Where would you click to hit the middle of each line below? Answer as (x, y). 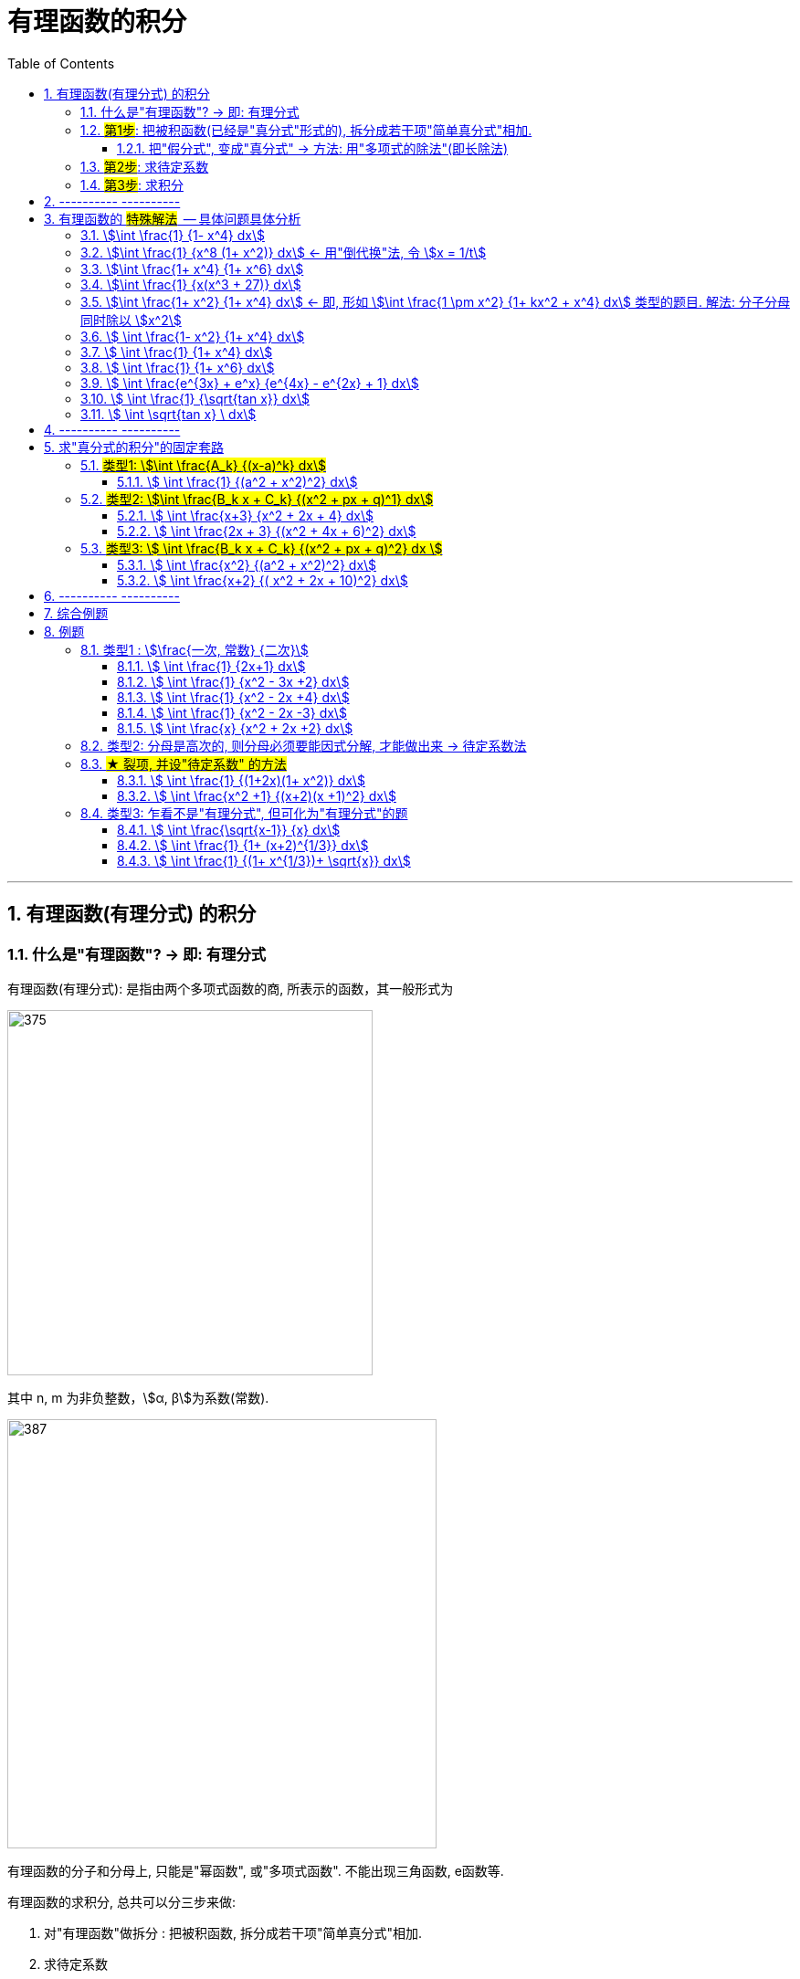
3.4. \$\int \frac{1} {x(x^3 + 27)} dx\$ (191, 284)
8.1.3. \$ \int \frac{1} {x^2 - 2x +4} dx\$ (233, 697)
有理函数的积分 (97, 22)
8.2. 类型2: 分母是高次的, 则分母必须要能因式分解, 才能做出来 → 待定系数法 (304, 745)
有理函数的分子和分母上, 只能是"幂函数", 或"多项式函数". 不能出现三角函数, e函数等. (256, 1870)
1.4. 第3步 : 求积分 (132, 184)
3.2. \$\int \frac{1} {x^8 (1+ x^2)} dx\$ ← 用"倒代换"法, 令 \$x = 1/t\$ (284, 252)
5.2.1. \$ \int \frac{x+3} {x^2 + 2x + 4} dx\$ (245, 515)
